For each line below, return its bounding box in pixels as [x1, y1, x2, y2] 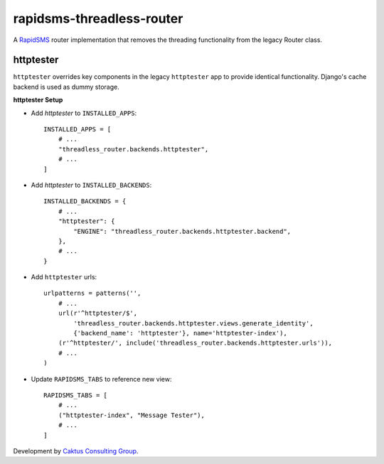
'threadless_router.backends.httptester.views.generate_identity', [73, 319, 314, 327]
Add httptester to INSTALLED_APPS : [31, 109, 137, 117]
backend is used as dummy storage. [13, 82, 120, 91]
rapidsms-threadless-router [13, 11, 183, 26]
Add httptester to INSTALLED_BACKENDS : [31, 180, 152, 189]
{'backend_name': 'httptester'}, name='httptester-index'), [73, 329, 287, 338]
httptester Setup [13, 96, 63, 104]
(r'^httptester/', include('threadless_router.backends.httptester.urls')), [58, 339, 333, 347]
